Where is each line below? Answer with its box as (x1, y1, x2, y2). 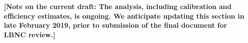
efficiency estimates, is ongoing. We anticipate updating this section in (4, 11, 245, 21)
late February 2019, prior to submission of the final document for (4, 20, 227, 30)
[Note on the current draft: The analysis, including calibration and (4, 1, 232, 11)
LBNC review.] (4, 29, 55, 39)
